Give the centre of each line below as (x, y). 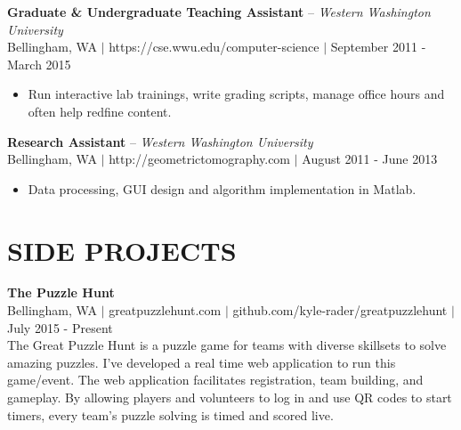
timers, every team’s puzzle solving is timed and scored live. (170, 414)
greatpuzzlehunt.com (165, 310)
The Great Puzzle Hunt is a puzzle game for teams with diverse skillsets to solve (227, 345)
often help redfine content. (100, 111)
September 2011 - (378, 47)
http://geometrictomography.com (200, 159)
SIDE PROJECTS (122, 250)
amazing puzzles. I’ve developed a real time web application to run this (202, 362)
